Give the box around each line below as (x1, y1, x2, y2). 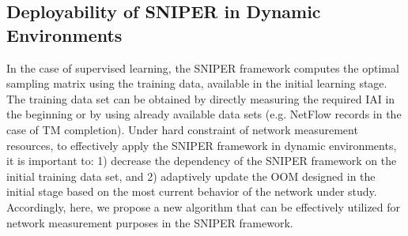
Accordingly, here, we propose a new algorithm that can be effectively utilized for (6, 198, 401, 215)
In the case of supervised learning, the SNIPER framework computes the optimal (6, 59, 399, 76)
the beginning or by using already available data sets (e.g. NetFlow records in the (6, 106, 402, 122)
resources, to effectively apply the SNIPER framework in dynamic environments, (6, 137, 397, 153)
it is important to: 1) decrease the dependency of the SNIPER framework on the (6, 152, 397, 169)
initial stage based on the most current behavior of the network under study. (6, 183, 377, 200)
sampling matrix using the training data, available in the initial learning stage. (6, 75, 387, 92)
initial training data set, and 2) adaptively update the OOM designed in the (6, 167, 376, 184)
